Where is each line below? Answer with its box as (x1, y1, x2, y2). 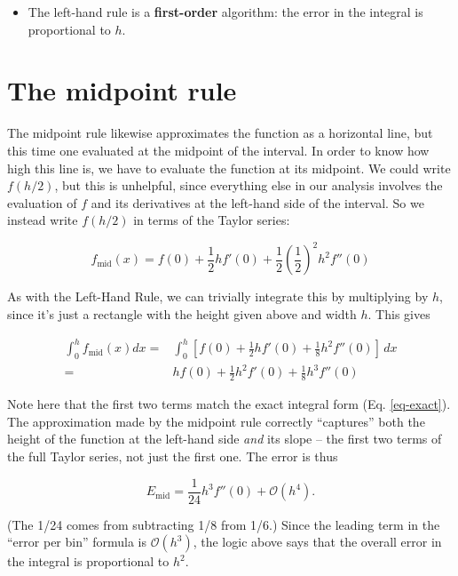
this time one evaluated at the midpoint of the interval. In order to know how (7, 140, 430, 159)
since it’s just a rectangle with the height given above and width (7, 304, 357, 323)
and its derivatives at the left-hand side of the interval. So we (91, 193, 424, 212)
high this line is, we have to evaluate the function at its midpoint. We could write (7, 158, 451, 177)
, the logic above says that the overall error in (193, 532, 442, 551)
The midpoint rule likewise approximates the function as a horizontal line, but (7, 124, 433, 142)
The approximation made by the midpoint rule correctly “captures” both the (7, 412, 425, 430)
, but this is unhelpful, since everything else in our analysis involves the (54, 176, 443, 195)
